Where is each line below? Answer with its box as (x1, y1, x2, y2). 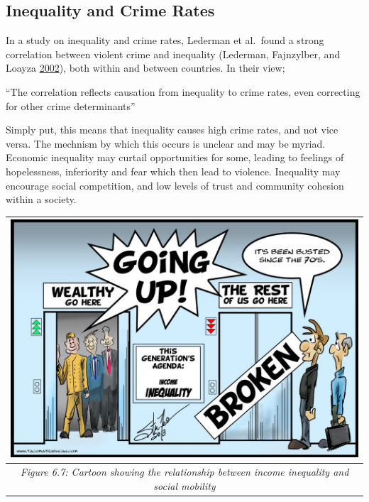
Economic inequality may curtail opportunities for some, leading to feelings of (6, 150, 344, 165)
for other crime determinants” (6, 98, 136, 113)
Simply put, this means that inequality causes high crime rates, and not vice (6, 122, 338, 137)
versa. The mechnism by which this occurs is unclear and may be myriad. (6, 136, 326, 151)
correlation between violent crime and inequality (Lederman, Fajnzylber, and (6, 46, 341, 61)
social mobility (153, 478, 216, 493)
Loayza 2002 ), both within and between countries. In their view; (6, 60, 285, 75)
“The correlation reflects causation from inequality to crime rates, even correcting (6, 84, 360, 99)
